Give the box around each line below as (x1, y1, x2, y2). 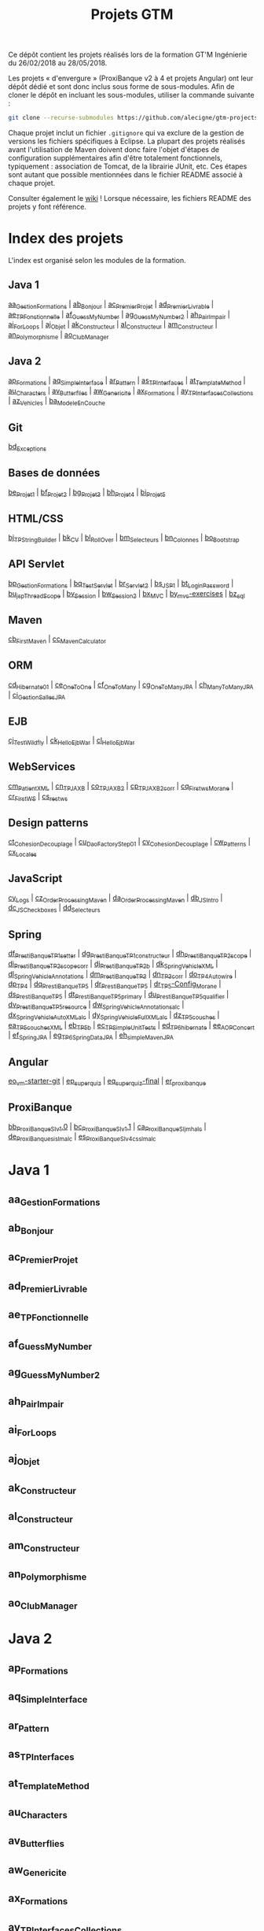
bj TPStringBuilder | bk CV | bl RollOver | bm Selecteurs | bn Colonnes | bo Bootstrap (8, 533, 240, 544)
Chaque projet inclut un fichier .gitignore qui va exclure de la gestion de (8, 128, 244, 138)
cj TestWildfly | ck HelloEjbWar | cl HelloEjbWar (8, 736, 135, 747)
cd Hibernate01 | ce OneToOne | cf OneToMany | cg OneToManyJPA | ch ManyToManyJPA (8, 680, 254, 691)
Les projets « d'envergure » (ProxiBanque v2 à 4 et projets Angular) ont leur (8, 73, 254, 83)
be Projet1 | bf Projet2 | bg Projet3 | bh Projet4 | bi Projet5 (8, 487, 167, 499)
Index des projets (8, 230, 124, 247)
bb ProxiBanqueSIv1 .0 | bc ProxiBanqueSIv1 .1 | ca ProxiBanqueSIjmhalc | (8, 1121, 207, 1133)
